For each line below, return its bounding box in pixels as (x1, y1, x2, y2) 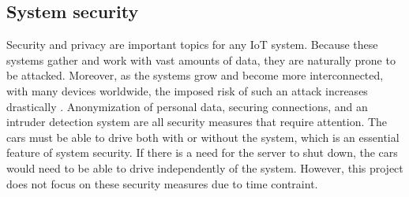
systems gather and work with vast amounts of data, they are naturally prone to (6, 51, 396, 68)
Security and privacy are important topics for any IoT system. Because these (6, 36, 378, 53)
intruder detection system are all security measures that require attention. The (6, 113, 388, 130)
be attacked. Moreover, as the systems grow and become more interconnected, (6, 67, 384, 84)
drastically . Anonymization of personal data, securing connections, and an (6, 98, 368, 114)
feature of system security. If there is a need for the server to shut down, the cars (6, 144, 398, 161)
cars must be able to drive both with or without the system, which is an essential (6, 128, 400, 145)
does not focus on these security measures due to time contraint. (6, 175, 318, 191)
